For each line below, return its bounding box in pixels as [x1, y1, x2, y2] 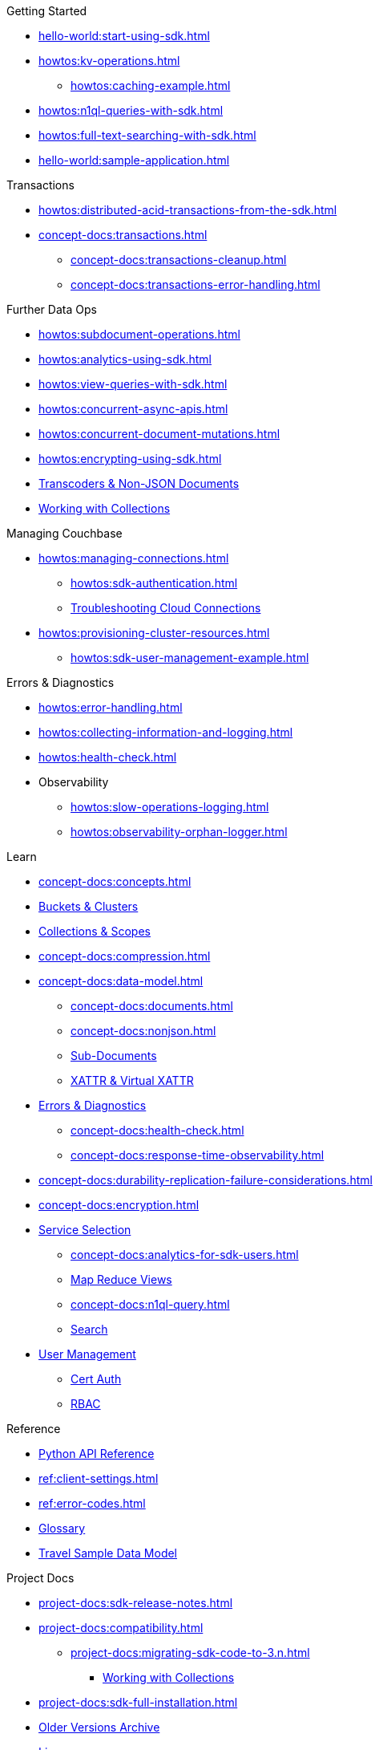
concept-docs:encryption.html [38, 1198, 200, 1212]
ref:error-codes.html [38, 1496, 146, 1510]
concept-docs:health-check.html [71, 1123, 244, 1137]
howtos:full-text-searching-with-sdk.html [38, 128, 256, 142]
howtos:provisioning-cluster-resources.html [38, 626, 270, 640]
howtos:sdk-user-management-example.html [71, 651, 309, 664]
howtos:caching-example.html [71, 79, 231, 92]
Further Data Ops [6, 302, 97, 316]
